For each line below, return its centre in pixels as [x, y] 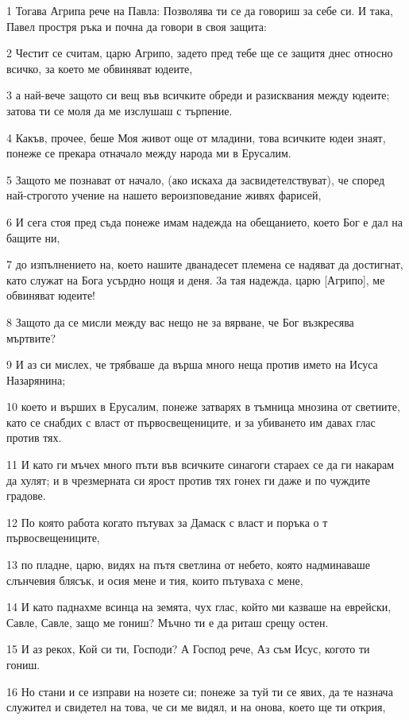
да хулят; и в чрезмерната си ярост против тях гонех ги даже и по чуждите [189, 480]
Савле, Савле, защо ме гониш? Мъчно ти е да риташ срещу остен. [168, 622]
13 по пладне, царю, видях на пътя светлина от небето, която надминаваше [188, 565]
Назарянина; [36, 379]
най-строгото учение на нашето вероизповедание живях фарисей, [164, 195]
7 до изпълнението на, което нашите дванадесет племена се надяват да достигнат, [205, 264]
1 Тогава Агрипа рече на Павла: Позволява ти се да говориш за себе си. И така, [200, 10]
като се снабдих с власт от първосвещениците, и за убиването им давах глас [191, 422]
